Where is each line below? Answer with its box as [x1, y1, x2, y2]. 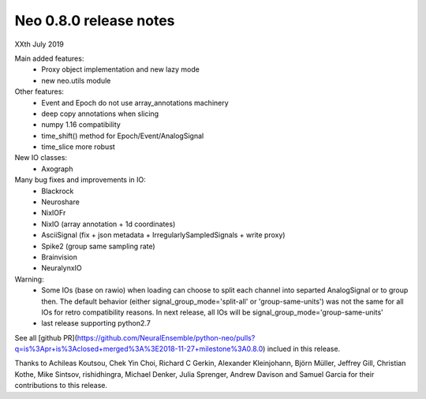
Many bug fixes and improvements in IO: [14, 175, 146, 185]
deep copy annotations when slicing [41, 109, 159, 118]
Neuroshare [41, 197, 80, 207]
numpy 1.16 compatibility [41, 120, 121, 129]
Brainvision [41, 252, 78, 262]
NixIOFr [41, 208, 66, 218]
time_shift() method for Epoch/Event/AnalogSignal [41, 131, 204, 140]
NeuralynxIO [41, 263, 82, 273]
